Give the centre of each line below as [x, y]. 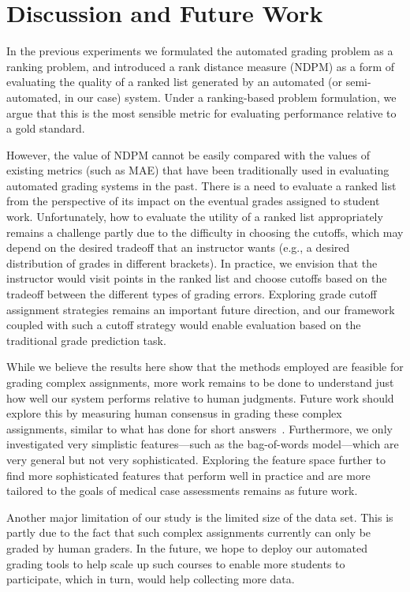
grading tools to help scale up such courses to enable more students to [176, 563]
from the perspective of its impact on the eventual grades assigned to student [193, 201]
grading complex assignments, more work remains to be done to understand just [200, 382]
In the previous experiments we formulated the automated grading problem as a [200, 51]
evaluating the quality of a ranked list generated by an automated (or [175, 82]
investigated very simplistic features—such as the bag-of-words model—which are [203, 444]
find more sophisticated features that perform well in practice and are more [188, 475]
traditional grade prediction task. [86, 340]
